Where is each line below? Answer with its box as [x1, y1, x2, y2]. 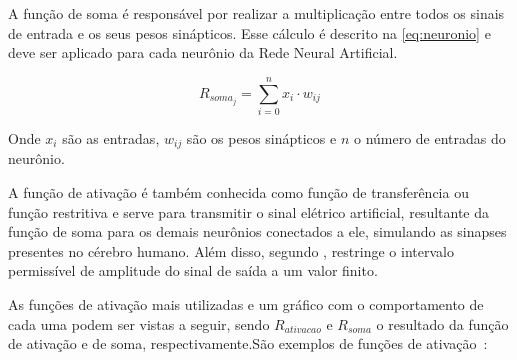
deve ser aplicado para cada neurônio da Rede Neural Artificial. [8, 42, 398, 63]
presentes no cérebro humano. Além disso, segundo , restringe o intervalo [8, 240, 454, 261]
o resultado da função [376, 313, 509, 334]
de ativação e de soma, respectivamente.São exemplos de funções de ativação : [8, 333, 488, 354]
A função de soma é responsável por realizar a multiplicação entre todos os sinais [8, 3, 505, 23]
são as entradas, [62, 127, 160, 148]
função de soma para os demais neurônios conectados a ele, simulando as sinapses [8, 221, 507, 242]
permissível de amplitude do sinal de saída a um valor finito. [8, 260, 378, 281]
